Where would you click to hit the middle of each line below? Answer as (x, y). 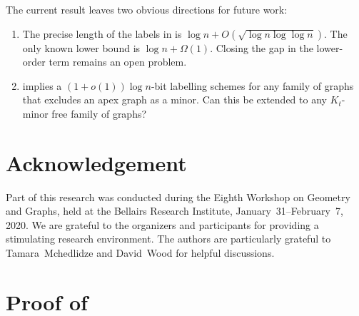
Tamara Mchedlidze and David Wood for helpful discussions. (140, 253)
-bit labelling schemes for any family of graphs (252, 85)
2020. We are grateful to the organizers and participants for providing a (162, 224)
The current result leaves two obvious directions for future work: (147, 9)
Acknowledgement (96, 162)
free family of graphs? (99, 113)
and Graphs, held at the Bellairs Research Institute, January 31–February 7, (175, 211)
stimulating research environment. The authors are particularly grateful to (168, 239)
